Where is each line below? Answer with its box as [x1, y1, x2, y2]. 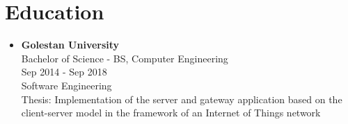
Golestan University [21, 37, 120, 52]
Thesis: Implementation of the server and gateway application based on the [21, 91, 342, 106]
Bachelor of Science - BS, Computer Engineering [21, 51, 228, 65]
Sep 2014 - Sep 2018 [21, 64, 107, 79]
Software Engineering [21, 78, 112, 92]
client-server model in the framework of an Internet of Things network [21, 105, 321, 120]
